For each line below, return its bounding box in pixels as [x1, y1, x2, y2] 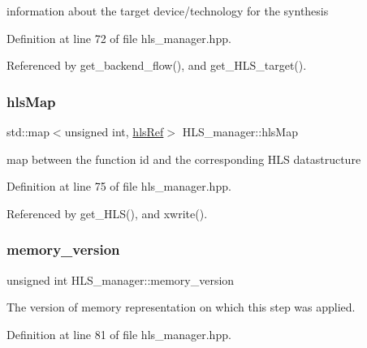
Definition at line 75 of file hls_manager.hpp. [6, 178, 231, 195]
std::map [6, 123, 50, 140]
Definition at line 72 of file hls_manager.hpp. [6, 29, 231, 46]
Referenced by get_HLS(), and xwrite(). [6, 204, 208, 221]
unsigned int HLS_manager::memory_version [6, 271, 235, 288]
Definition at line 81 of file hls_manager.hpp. [6, 325, 231, 342]
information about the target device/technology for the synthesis [6, 2, 329, 19]
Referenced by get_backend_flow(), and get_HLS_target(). [6, 57, 307, 74]
